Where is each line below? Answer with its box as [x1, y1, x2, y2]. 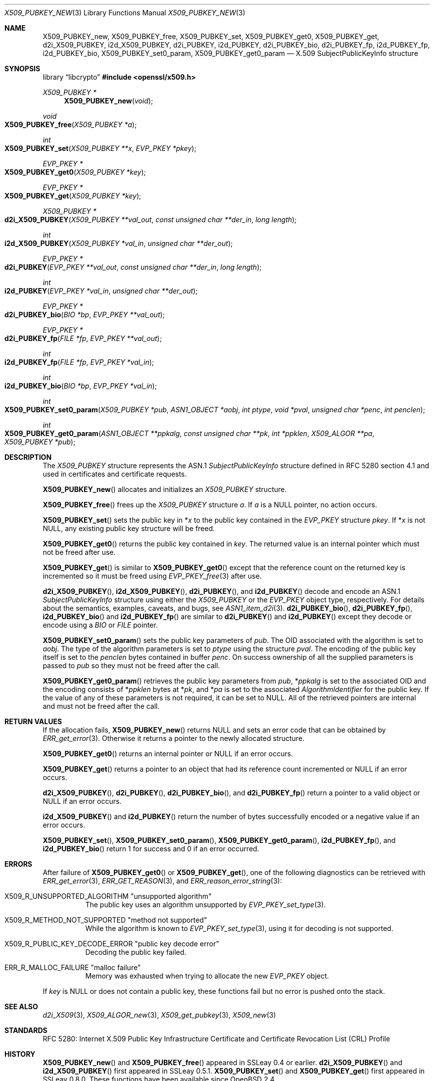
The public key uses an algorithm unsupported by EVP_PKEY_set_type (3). [85, 900, 326, 909]
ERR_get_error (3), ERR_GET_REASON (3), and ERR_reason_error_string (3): [43, 877, 282, 885]
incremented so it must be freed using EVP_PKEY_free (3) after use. [43, 572, 262, 580]
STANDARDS [4, 1026, 48, 1034]
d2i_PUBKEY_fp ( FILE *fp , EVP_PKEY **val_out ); [4, 334, 162, 343]
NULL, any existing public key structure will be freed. [43, 524, 215, 533]
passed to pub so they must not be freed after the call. [43, 661, 220, 670]
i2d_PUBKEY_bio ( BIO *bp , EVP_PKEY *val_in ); [4, 382, 157, 390]
